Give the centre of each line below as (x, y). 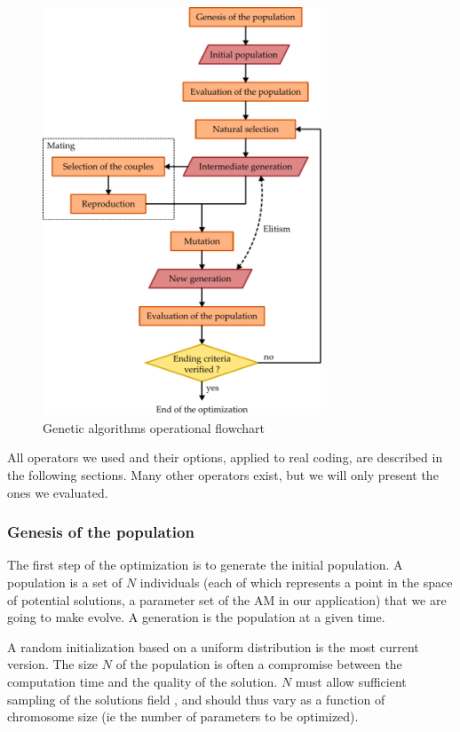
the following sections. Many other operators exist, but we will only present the (223, 474)
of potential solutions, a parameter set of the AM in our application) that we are (227, 599)
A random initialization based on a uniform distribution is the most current (213, 646)
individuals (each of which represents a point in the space (296, 582)
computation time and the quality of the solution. (143, 681)
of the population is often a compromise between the (259, 664)
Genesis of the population (101, 532)
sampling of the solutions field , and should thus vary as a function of (196, 699)
